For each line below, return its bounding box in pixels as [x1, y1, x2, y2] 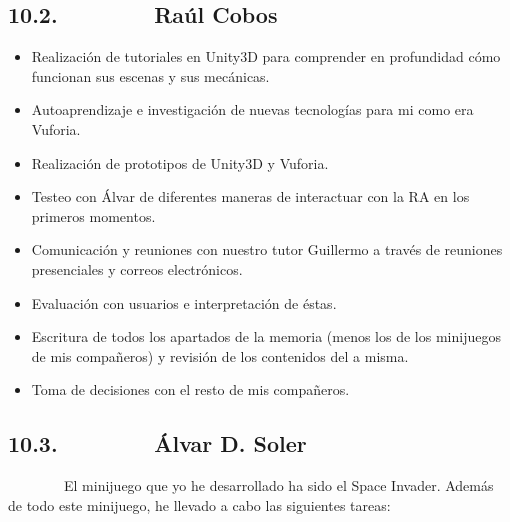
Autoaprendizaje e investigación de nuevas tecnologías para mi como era [31, 99, 474, 120]
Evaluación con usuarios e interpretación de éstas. [31, 292, 337, 313]
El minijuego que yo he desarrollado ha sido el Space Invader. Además [63, 475, 494, 496]
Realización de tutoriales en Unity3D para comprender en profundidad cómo [31, 46, 501, 67]
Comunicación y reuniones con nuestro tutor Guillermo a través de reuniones [31, 239, 503, 260]
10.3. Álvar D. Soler [8, 428, 307, 459]
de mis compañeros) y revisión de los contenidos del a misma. [31, 345, 409, 366]
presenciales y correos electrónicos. [31, 258, 243, 279]
